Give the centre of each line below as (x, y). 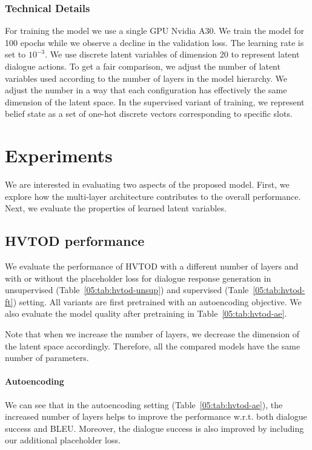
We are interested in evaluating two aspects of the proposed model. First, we (147, 184)
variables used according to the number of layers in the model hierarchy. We (146, 78)
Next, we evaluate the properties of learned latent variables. (116, 208)
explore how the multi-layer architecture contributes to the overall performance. (153, 196)
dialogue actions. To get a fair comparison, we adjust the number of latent (143, 66)
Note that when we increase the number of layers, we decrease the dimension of (152, 334)
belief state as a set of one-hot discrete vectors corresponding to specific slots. (149, 114)
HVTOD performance (75, 241)
